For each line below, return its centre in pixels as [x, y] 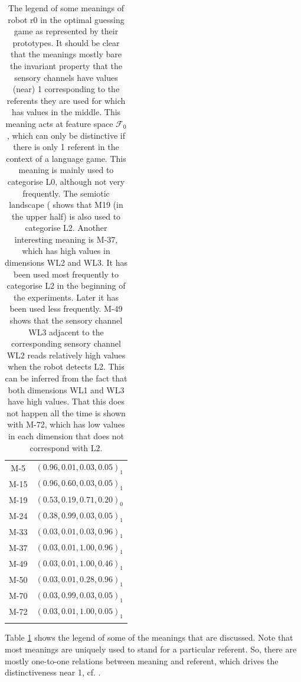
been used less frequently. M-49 [66, 309]
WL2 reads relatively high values [66, 355]
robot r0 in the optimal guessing [66, 19]
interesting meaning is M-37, [66, 239]
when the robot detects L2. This [66, 366]
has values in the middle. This [66, 112]
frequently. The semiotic [66, 193]
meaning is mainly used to [66, 170]
